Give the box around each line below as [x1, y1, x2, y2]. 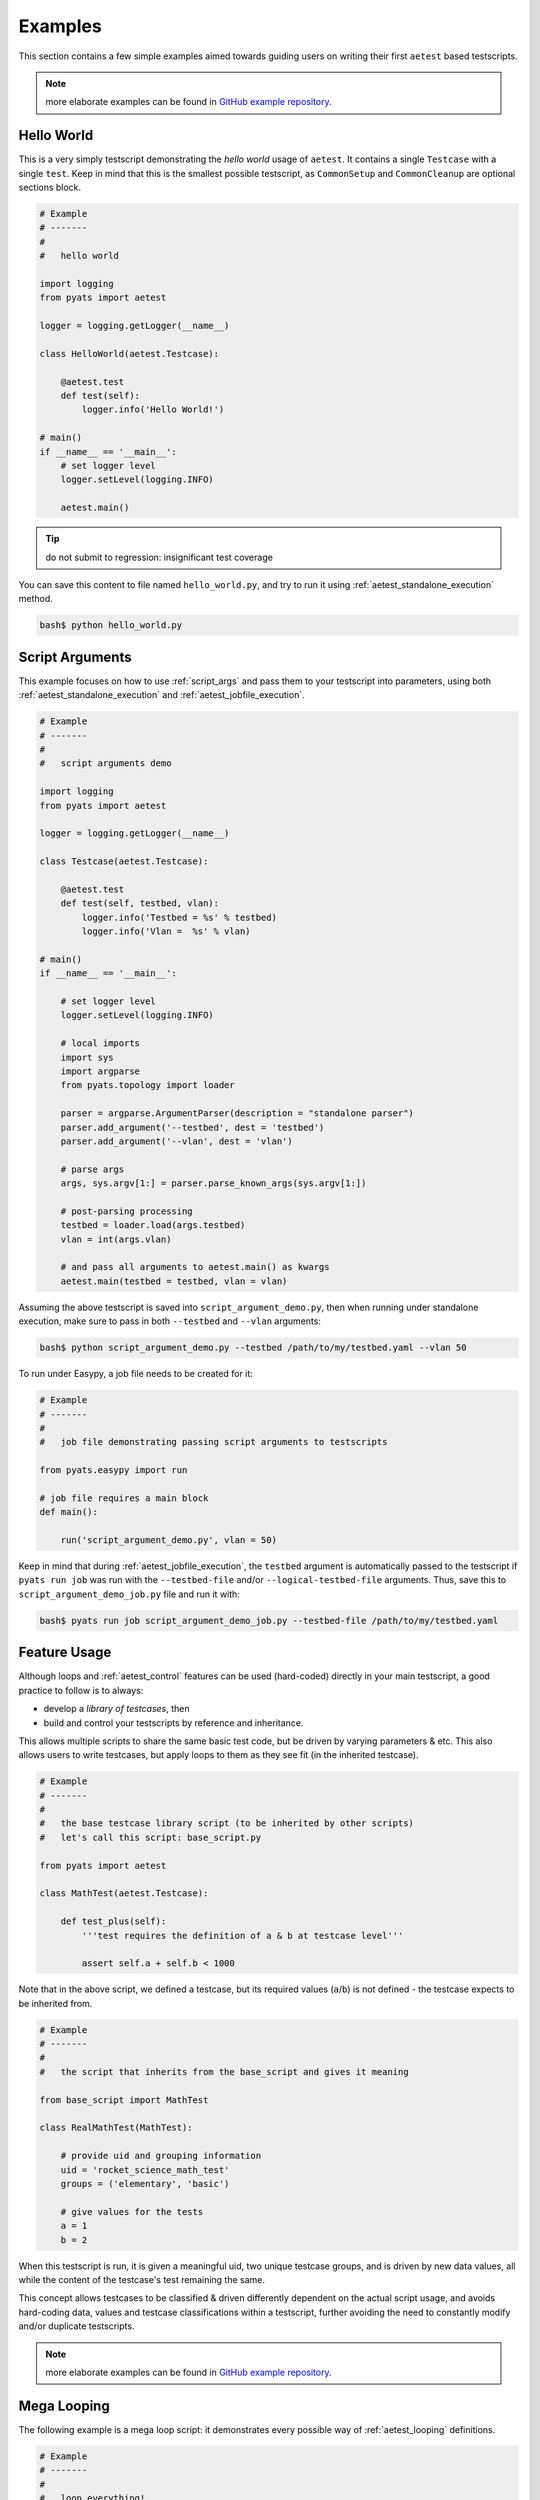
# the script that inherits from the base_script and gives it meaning [39, 2066, 409, 2077]
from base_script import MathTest [39, 2094, 209, 2105]
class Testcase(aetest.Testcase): [39, 856, 209, 867]
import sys [60, 1051, 114, 1063]
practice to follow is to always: [18, 1684, 144, 1696]
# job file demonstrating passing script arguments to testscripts [39, 1436, 388, 1448]
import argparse [60, 1065, 140, 1077]
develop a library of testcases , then [43, 1703, 190, 1715]
